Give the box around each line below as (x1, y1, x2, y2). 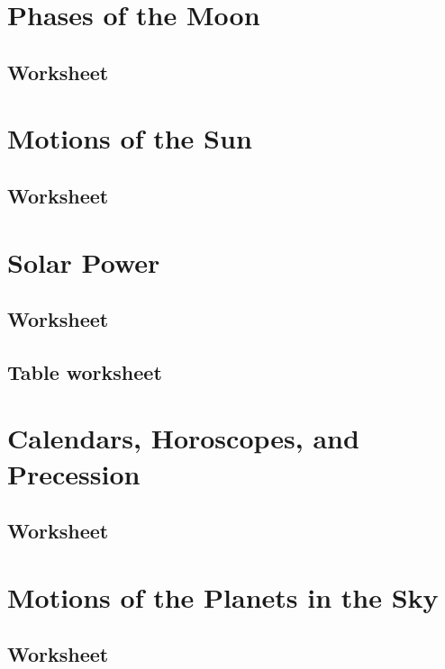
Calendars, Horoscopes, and (7, 420, 359, 457)
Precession (7, 455, 141, 492)
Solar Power (7, 243, 160, 280)
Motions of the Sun (7, 120, 252, 157)
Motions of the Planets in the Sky (7, 578, 439, 615)
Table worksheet (7, 357, 162, 385)
